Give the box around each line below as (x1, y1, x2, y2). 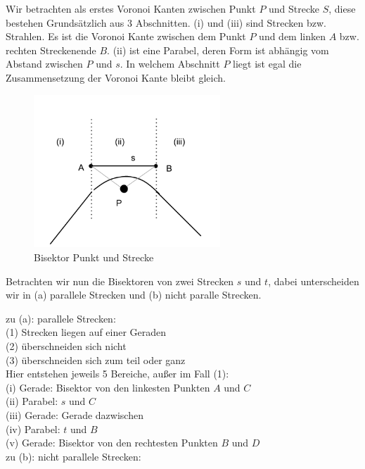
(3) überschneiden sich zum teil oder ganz (6, 352, 186, 367)
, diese (328, 1, 356, 15)
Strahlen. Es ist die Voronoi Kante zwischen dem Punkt (6, 29, 246, 44)
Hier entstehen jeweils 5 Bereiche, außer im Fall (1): (6, 366, 229, 381)
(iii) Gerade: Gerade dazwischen (6, 407, 143, 422)
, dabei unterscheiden (268, 273, 359, 288)
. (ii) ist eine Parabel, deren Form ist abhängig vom (107, 42, 329, 57)
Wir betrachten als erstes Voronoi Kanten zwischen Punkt (6, 1, 256, 15)
